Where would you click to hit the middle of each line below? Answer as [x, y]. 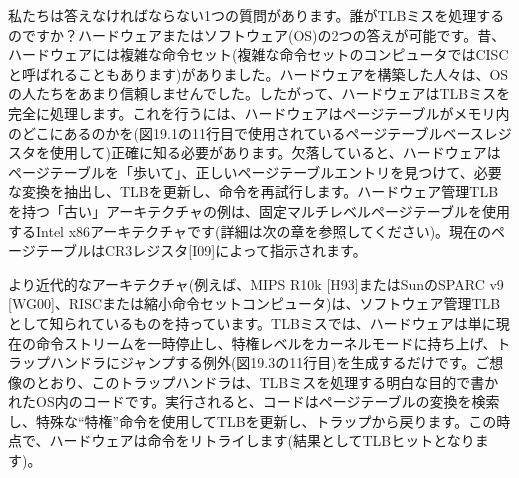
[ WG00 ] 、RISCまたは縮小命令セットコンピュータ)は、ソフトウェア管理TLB [254, 303]
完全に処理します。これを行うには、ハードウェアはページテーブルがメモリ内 [259, 112]
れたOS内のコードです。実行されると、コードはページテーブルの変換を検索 [254, 401]
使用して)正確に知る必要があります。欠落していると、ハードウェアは [275, 152]
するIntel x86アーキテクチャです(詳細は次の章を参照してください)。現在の [250, 230]
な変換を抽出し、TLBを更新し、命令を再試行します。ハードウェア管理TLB [253, 191]
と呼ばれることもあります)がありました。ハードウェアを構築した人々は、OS [258, 73]
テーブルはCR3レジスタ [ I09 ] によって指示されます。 [201, 250]
